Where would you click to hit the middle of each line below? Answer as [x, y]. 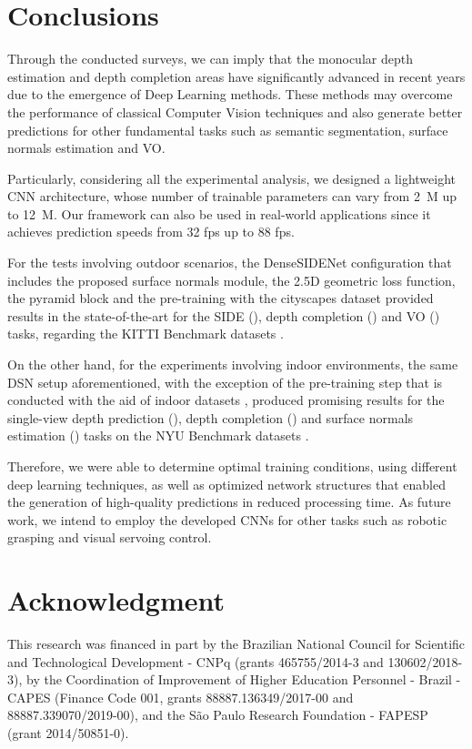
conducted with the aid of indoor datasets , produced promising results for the [226, 400]
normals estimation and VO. [86, 148]
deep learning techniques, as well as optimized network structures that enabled [226, 484]
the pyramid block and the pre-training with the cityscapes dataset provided [221, 298]
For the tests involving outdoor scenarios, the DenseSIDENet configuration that [230, 263]
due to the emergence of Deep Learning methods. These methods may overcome [230, 94]
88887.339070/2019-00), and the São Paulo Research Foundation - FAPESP [218, 715]
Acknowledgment [116, 600]
